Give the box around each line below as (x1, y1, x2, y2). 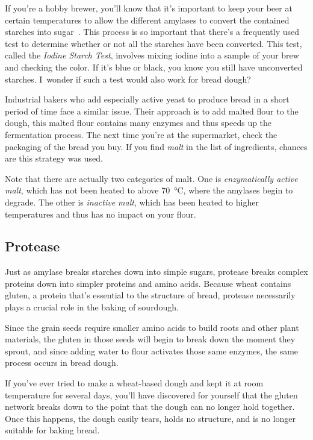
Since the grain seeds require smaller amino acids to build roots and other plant (5, 321, 299, 333)
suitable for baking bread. (5, 424, 100, 436)
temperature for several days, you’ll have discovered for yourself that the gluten (5, 388, 298, 401)
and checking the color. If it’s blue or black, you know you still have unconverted (5, 60, 303, 73)
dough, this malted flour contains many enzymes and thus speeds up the (5, 116, 272, 129)
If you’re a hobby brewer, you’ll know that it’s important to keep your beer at (5, 2, 293, 14)
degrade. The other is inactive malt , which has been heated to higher (5, 195, 259, 208)
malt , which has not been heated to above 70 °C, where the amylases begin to (5, 184, 293, 196)
